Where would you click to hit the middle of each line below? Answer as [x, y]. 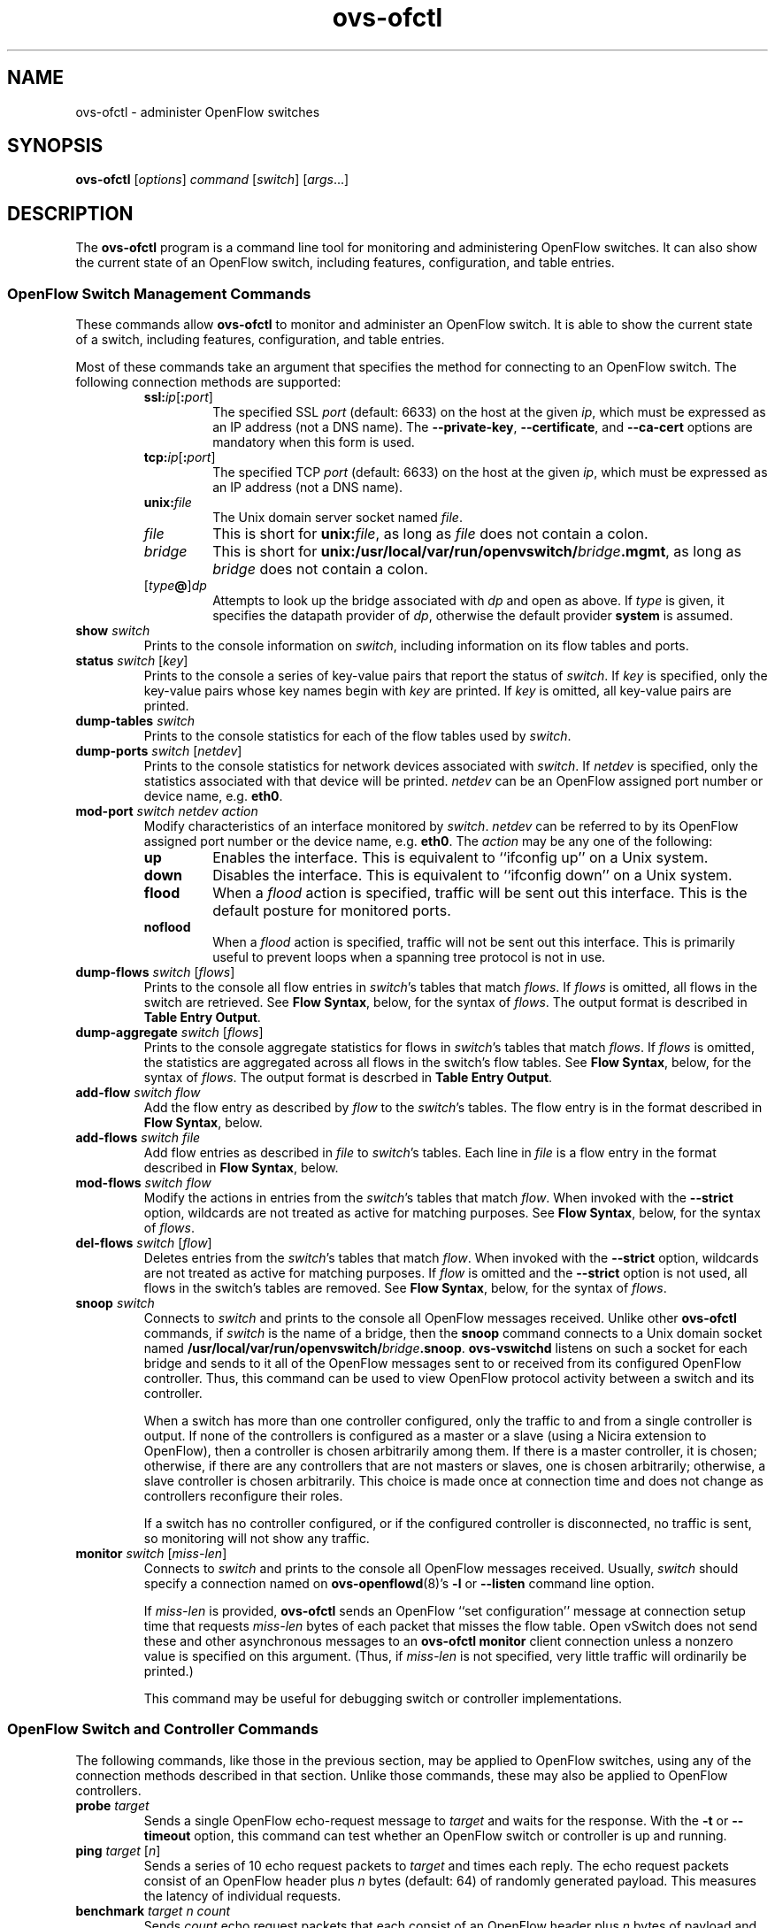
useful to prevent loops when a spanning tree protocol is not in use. [409, 957]
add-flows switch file [138, 1138]
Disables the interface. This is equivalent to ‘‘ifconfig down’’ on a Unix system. [472, 876]
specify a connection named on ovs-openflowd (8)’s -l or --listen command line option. [399, 1584]
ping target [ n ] [118, 1850]
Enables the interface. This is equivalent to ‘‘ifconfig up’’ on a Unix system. [460, 858]
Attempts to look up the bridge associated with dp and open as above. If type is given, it [468, 601]
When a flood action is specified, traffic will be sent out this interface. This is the [480, 893]
